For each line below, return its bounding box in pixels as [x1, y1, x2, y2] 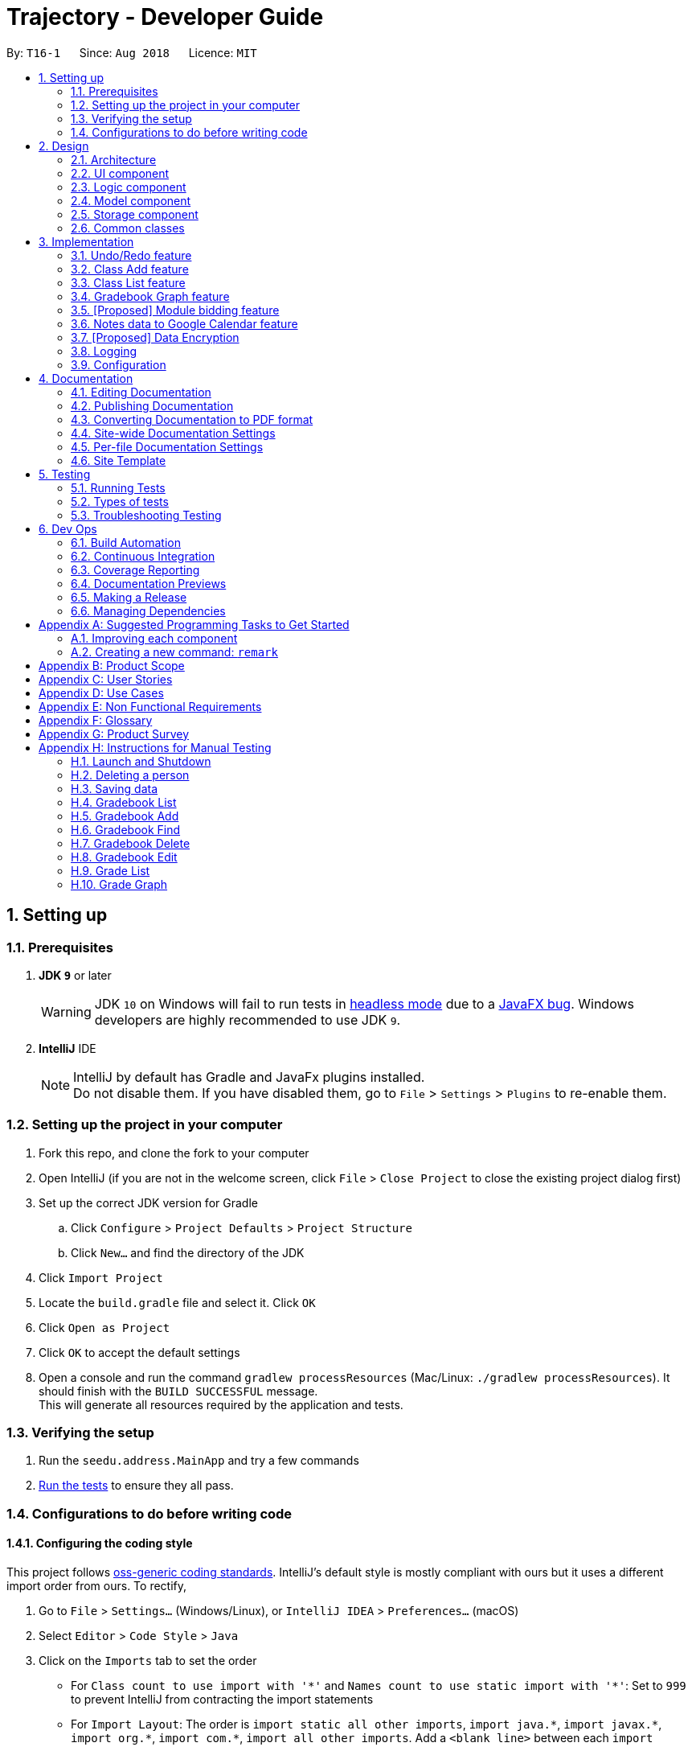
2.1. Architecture [71, 152, 157, 166]
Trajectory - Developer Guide [6, 3, 324, 31]
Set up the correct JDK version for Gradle [39, 1195, 258, 1210]
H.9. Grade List [71, 863, 150, 878]
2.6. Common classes [71, 220, 185, 235]
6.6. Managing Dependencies [71, 603, 226, 618]
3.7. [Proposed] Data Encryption [71, 330, 240, 344]
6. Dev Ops [39, 521, 97, 536]
